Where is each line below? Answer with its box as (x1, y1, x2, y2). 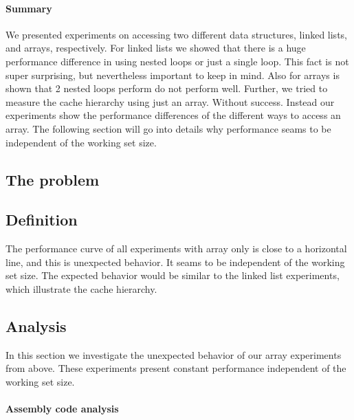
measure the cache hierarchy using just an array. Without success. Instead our (5, 94, 335, 109)
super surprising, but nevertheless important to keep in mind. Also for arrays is (5, 67, 340, 82)
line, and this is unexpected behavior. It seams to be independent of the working (5, 254, 345, 269)
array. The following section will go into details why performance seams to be (5, 121, 331, 135)
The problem (5, 168, 100, 190)
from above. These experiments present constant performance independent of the (5, 361, 346, 375)
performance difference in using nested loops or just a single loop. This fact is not (5, 54, 349, 68)
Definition (5, 209, 78, 230)
